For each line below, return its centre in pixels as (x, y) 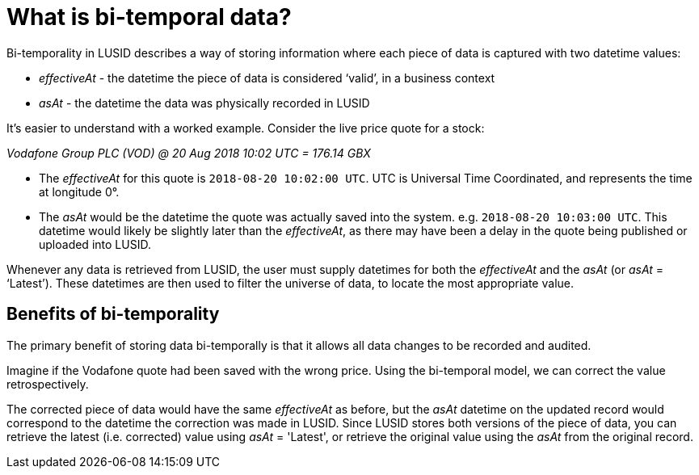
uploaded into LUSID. (95, 244)
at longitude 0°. (79, 191)
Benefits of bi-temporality (113, 314)
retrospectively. (48, 384)
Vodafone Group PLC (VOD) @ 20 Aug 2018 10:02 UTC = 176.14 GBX (189, 153)
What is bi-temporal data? (149, 17)
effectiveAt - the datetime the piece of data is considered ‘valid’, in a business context (267, 78)
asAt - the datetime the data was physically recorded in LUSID (204, 103)
